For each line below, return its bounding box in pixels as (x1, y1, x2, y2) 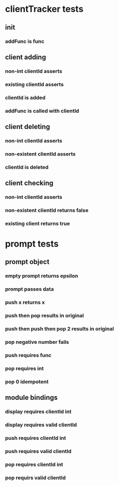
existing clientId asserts (5, 81, 64, 88)
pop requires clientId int (5, 461, 63, 468)
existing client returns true (5, 220, 70, 227)
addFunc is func (5, 38, 45, 45)
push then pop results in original (5, 312, 84, 319)
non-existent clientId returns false (5, 207, 89, 214)
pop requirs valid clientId (5, 474, 66, 481)
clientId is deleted (5, 163, 49, 170)
